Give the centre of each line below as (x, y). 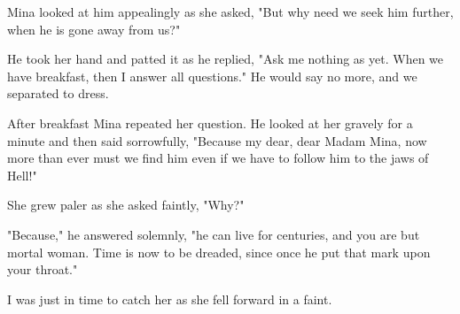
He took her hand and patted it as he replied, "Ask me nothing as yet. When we (226, 59)
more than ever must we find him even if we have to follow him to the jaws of (218, 158)
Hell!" (22, 175)
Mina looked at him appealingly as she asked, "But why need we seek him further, (230, 11)
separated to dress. (58, 93)
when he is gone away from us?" (94, 29)
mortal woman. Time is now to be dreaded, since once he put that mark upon (219, 252)
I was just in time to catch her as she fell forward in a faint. (170, 299)
